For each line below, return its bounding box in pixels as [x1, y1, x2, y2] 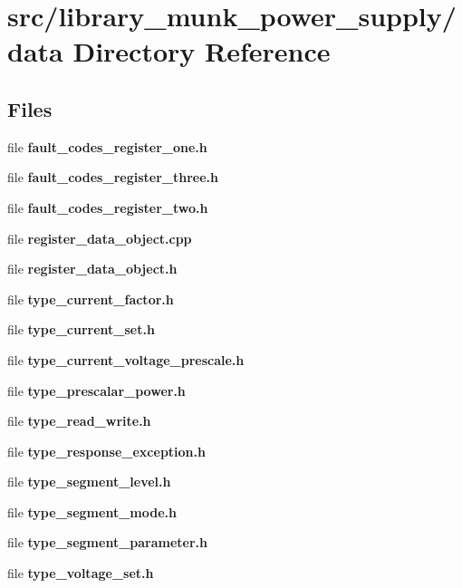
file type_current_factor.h [7, 289, 174, 308]
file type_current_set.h [7, 320, 155, 339]
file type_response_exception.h [7, 441, 206, 460]
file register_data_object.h [7, 259, 178, 278]
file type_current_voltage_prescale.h [7, 350, 245, 369]
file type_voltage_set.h [7, 564, 154, 583]
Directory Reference [72, 33, 331, 70]
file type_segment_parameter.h [7, 533, 208, 552]
